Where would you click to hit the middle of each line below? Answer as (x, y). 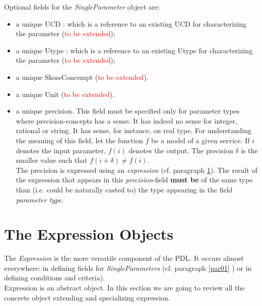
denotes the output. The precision (181, 150)
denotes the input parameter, (61, 150)
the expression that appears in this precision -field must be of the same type (134, 180)
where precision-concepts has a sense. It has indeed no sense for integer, (126, 120)
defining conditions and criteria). (55, 278)
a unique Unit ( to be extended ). (65, 94)
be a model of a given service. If (201, 140)
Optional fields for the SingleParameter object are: (82, 7)
